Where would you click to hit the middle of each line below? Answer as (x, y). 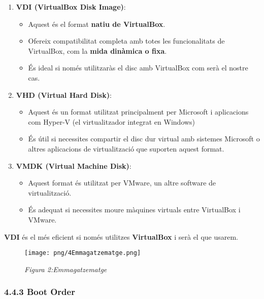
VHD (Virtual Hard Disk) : (64, 95)
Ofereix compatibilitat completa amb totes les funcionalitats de (126, 41)
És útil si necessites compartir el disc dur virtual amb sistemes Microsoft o (144, 139)
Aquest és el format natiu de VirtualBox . (97, 24)
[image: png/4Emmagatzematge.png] (83, 253)
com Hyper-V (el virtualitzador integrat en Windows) (112, 121)
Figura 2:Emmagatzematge (66, 269)
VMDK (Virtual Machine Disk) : (74, 165)
